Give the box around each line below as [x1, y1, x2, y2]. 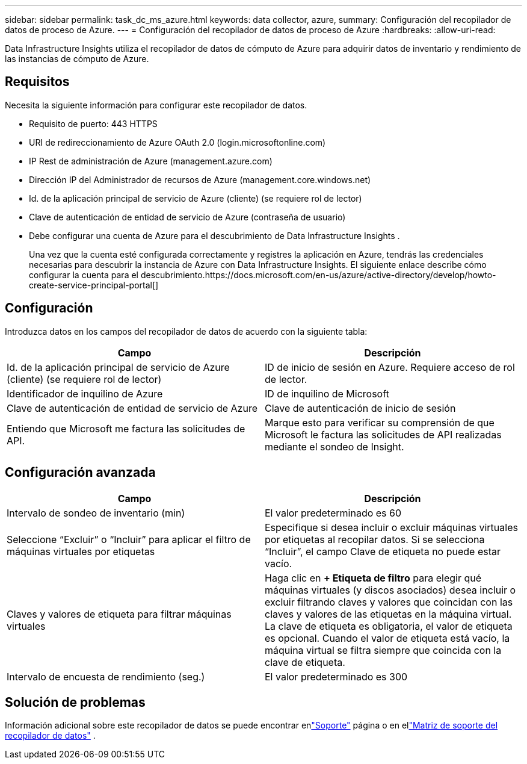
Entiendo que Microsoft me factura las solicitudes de [7, 422, 245, 435]
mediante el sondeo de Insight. [265, 440, 404, 453]
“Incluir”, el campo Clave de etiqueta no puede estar [265, 545, 501, 557]
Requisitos [5, 74, 70, 90]
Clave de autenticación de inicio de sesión [265, 402, 456, 414]
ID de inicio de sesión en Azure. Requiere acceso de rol [265, 361, 515, 373]
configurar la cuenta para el [29, 269, 138, 280]
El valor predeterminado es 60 [265, 506, 402, 519]
